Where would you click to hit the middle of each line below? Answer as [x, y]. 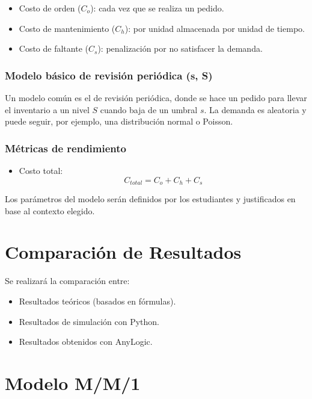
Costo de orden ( [50, 8]
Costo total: [41, 170]
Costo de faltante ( [54, 48]
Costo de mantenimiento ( [67, 28]
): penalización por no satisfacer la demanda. [180, 48]
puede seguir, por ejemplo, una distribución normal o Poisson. [119, 121]
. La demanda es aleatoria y [255, 109]
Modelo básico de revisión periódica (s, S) [109, 75]
